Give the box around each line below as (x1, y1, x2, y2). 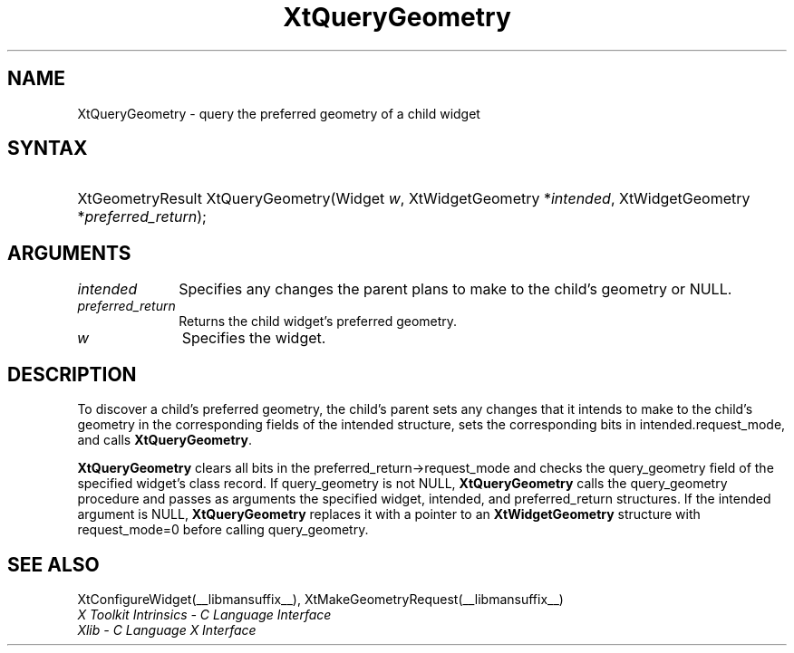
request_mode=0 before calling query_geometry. (77, 522, 369, 538)
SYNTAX (7, 137, 88, 160)
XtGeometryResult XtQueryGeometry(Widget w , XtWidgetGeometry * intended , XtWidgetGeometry (77, 189, 750, 208)
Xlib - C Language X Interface (77, 621, 257, 638)
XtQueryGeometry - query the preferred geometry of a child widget (77, 105, 480, 121)
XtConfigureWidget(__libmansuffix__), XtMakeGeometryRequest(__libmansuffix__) (77, 591, 564, 607)
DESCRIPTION (7, 362, 137, 386)
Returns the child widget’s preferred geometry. (179, 313, 458, 330)
